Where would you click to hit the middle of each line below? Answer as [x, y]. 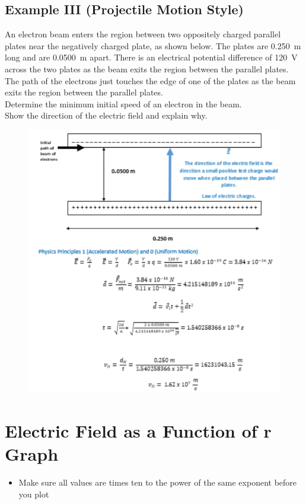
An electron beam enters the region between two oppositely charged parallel [143, 34]
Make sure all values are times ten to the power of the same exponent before [158, 482]
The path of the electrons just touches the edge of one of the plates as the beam [150, 80]
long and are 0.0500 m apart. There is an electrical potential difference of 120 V [151, 57]
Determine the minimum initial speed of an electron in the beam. [123, 103]
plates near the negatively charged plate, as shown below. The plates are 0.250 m [153, 45]
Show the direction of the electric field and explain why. [106, 115]
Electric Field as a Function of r [138, 431]
